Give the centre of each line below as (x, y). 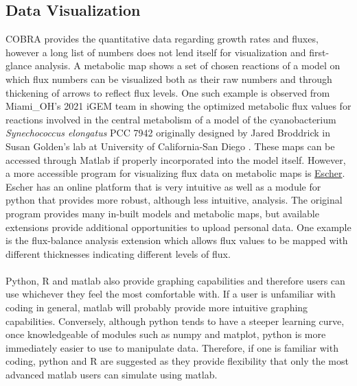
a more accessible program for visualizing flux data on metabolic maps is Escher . (175, 173)
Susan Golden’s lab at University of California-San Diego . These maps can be (170, 146)
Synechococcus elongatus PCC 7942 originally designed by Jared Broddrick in (168, 133)
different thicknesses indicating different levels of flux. (118, 253)
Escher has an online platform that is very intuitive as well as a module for (163, 186)
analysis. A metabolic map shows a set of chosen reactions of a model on (187, 65)
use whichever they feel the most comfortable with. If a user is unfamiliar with (171, 294)
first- (319, 52)
